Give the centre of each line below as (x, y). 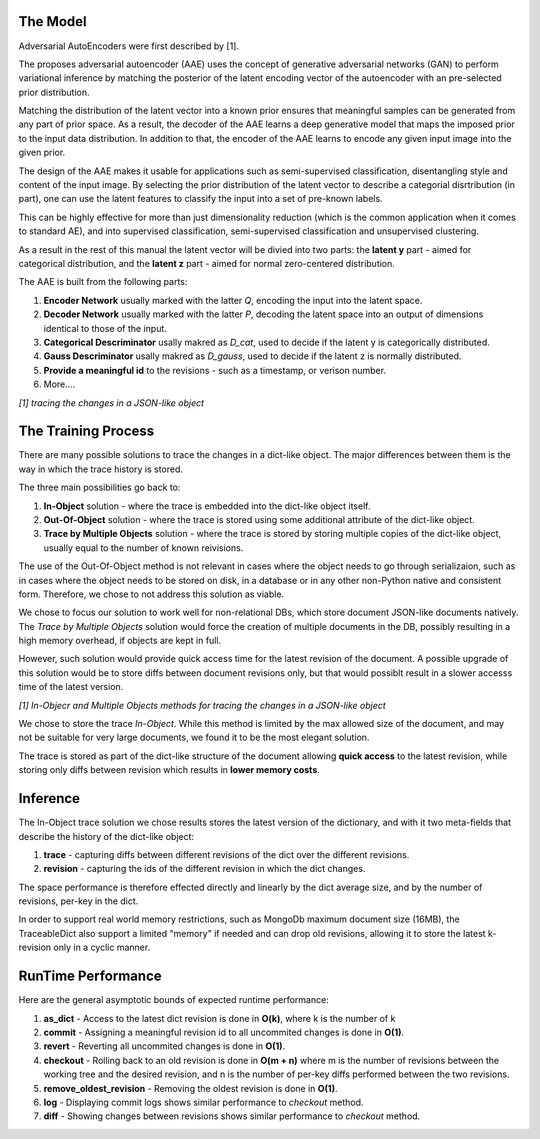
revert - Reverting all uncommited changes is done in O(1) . (164, 1046)
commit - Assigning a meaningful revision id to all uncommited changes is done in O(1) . (224, 1032)
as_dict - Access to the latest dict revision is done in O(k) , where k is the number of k (219, 1018)
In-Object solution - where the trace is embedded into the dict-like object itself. (207, 506)
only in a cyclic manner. (102, 947)
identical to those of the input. (105, 328)
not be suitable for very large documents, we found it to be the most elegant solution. (194, 737)
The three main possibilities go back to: (99, 487)
